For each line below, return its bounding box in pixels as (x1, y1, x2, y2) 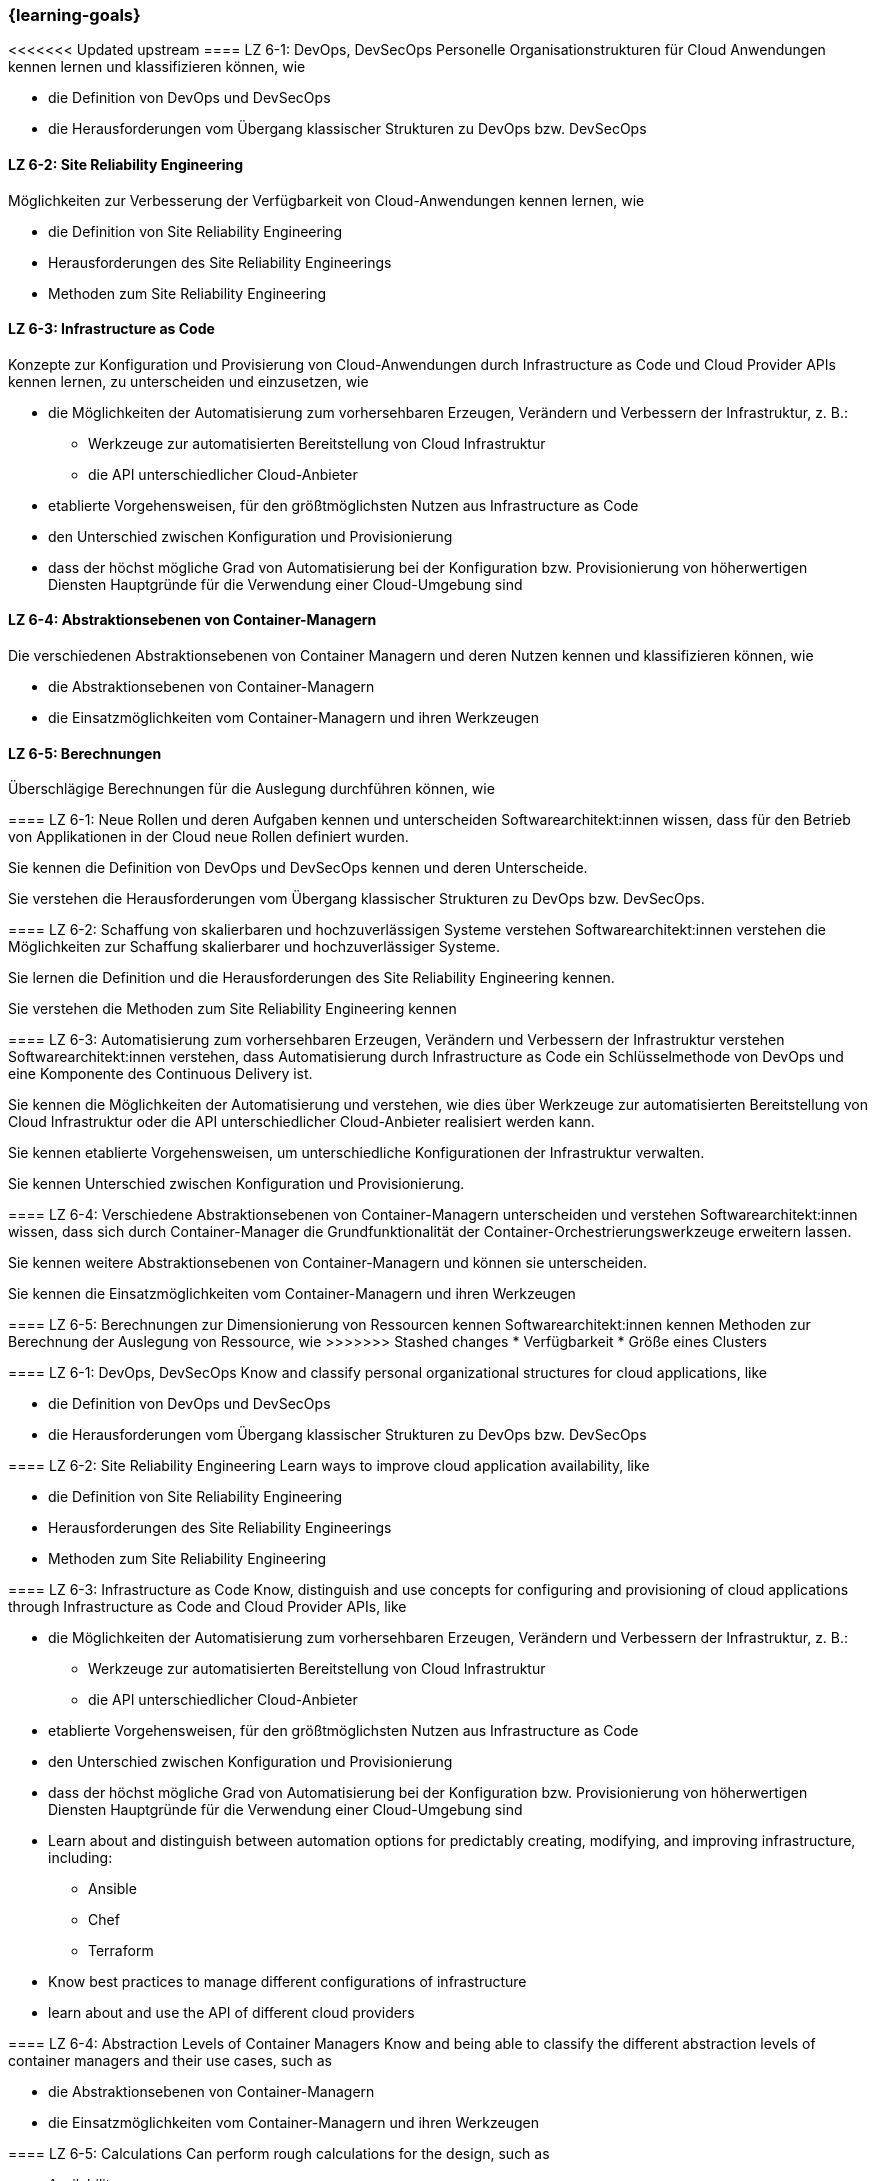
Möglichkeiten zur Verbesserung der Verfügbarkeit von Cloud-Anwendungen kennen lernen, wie (8, 191, 645, 209)
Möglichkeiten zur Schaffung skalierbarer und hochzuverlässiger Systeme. (8, 938, 500, 956)
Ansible (88, 1880, 137, 1898)
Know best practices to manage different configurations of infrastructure (48, 1973, 527, 1991)
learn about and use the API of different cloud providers (48, 2004, 415, 2022)
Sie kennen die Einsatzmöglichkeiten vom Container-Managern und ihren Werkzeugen (8, 1285, 576, 1303)
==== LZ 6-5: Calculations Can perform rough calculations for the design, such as (8, 2145, 550, 2163)
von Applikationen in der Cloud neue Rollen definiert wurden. (8, 828, 409, 846)
